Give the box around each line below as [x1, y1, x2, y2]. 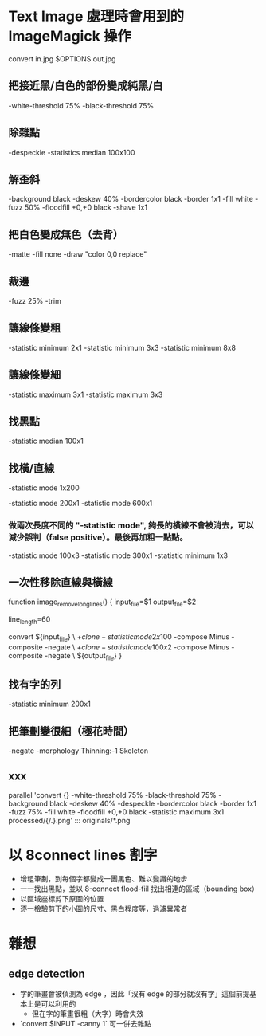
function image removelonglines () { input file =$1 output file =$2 [8, 597, 197, 609]
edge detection [8, 967, 85, 980]
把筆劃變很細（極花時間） [8, 724, 134, 738]
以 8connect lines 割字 [8, 846, 158, 865]
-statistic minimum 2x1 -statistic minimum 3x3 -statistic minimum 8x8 [8, 343, 237, 352]
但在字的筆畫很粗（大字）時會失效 [31, 1009, 144, 1018]
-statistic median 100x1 [8, 436, 84, 446]
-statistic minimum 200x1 [8, 699, 92, 709]
